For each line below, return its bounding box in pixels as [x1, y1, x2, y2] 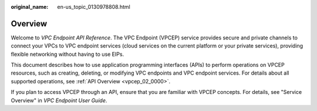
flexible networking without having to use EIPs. [11, 51, 124, 58]
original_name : [11, 4, 49, 10]
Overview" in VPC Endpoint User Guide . [11, 97, 107, 104]
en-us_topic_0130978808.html [57, 4, 130, 10]
